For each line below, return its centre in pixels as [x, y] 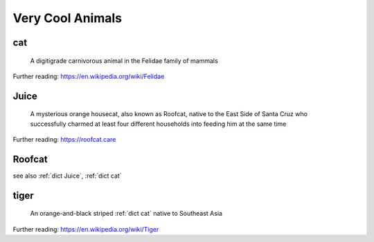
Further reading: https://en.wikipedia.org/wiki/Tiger [86, 229]
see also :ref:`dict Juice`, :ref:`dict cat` [67, 176]
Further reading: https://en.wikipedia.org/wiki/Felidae [89, 76]
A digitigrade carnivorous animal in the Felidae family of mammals [124, 60]
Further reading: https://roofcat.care [64, 140]
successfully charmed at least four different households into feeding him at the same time [158, 124]
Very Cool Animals [68, 18]
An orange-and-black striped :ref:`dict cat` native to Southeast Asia [126, 214]
